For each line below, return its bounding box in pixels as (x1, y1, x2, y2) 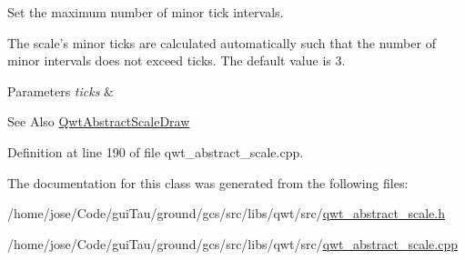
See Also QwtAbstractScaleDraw (7, 112, 190, 131)
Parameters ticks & (7, 81, 114, 100)
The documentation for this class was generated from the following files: (7, 173, 409, 192)
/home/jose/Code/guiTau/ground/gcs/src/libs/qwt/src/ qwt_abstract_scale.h (7, 204, 445, 223)
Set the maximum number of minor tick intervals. (7, 3, 284, 21)
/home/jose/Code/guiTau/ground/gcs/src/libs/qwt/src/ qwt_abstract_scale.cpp (7, 234, 458, 253)
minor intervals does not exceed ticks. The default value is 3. (7, 51, 346, 70)
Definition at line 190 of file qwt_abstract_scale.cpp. (7, 142, 304, 161)
